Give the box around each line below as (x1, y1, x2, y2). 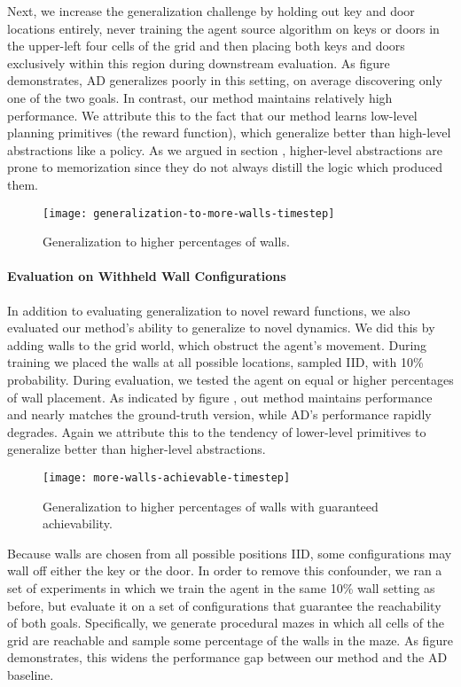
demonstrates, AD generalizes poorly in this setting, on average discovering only (7, 71, 442, 90)
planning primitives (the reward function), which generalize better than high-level (7, 123, 451, 142)
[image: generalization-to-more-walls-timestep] (43, 207, 335, 220)
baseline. (7, 665, 54, 683)
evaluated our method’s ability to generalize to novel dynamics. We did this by (7, 318, 435, 337)
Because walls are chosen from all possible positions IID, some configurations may (7, 543, 452, 562)
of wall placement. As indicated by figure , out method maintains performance (7, 387, 433, 406)
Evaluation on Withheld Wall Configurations (7, 267, 286, 285)
